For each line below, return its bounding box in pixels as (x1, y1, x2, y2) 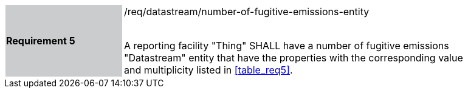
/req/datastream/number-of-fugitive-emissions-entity (124, 5, 370, 18)
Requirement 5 (6, 35, 75, 47)
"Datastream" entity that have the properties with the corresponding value (124, 52, 463, 64)
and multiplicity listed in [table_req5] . (124, 64, 293, 76)
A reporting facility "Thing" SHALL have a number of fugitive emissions (124, 40, 449, 52)
